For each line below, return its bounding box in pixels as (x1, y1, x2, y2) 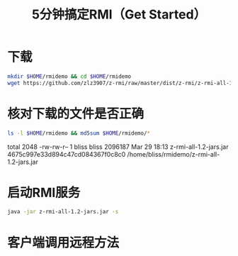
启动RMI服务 (7, 184, 81, 201)
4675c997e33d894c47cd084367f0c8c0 (7, 150, 126, 158)
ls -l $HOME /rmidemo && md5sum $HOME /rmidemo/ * (7, 129, 151, 137)
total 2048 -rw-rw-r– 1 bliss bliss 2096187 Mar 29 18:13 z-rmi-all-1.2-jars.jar (7, 143, 229, 151)
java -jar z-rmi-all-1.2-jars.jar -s (7, 208, 119, 216)
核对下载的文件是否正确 (7, 106, 144, 121)
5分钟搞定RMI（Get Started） (31, 6, 207, 23)
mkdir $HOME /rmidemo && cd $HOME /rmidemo (7, 72, 132, 80)
